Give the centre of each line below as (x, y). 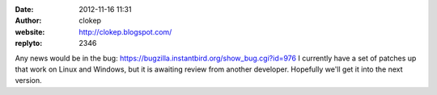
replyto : (29, 43)
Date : (24, 9)
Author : (28, 21)
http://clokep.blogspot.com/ (125, 31)
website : (30, 31)
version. (28, 81)
